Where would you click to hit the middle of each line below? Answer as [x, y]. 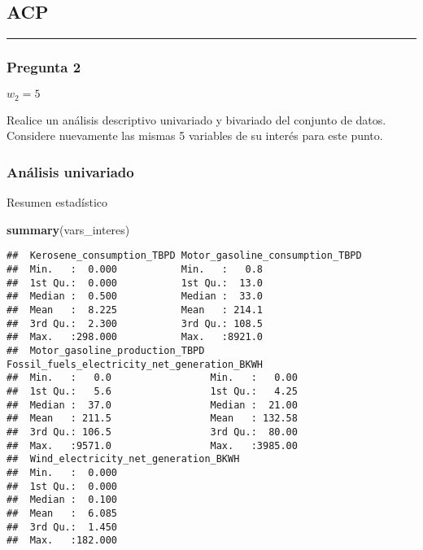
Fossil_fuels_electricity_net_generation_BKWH [135, 364]
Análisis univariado [70, 171]
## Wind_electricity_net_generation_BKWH [123, 459]
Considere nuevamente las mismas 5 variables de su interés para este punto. [195, 135]
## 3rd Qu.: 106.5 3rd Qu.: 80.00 [152, 432]
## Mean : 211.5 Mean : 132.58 [152, 419]
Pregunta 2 [44, 67]
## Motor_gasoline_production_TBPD [106, 351]
